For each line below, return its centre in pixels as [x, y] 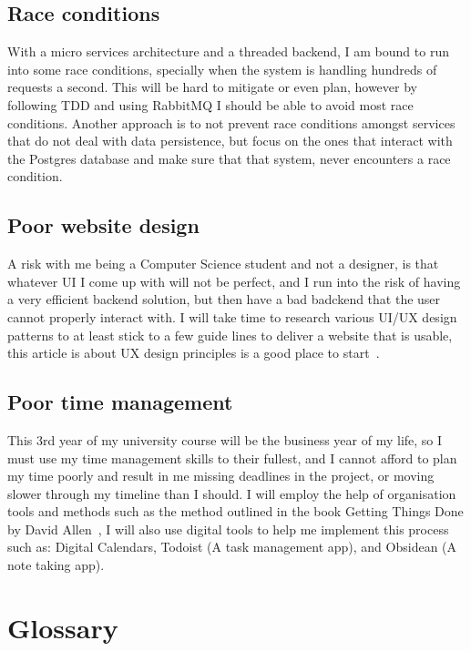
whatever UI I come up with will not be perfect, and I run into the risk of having [234, 281]
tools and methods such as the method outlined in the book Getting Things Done [235, 511]
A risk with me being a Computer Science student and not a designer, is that [223, 264]
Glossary [63, 627]
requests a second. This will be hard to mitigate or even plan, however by [212, 87]
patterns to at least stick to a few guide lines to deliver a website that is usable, [230, 335]
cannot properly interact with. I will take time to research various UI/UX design [232, 316]
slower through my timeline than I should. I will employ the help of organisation [232, 493]
